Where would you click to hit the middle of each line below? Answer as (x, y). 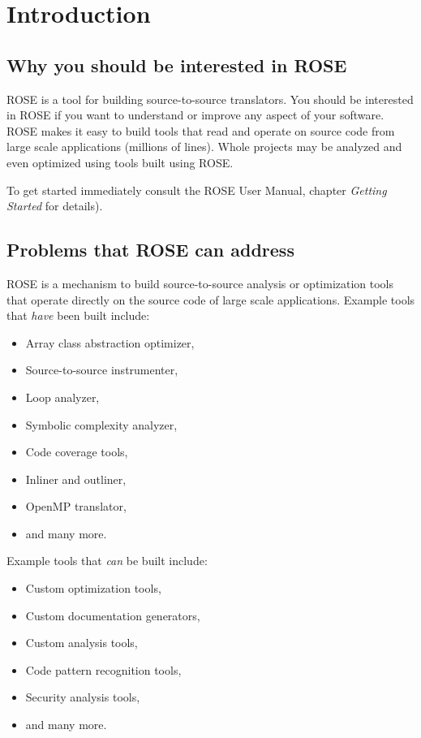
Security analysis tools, (83, 697)
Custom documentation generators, (113, 615)
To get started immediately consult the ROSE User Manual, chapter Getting (197, 190)
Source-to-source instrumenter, (102, 370)
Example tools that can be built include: (107, 561)
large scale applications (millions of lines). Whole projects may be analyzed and (204, 147)
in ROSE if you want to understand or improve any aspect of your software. (195, 115)
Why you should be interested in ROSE (177, 65)
